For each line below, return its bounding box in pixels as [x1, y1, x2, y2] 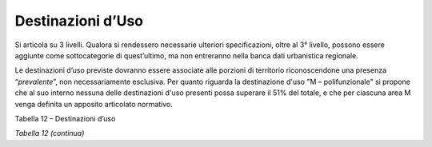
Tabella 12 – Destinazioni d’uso [14, 113, 116, 123]
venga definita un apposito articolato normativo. [14, 99, 174, 109]
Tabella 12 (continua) [14, 129, 85, 138]
